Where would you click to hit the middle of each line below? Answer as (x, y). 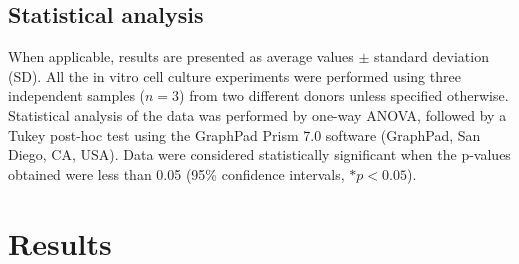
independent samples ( (77, 95)
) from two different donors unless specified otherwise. (344, 95)
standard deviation (431, 56)
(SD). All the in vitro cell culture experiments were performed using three (234, 75)
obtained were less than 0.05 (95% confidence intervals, (176, 173)
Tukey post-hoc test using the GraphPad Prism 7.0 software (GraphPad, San (244, 134)
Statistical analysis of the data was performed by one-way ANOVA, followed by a (257, 114)
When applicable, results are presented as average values (181, 56)
